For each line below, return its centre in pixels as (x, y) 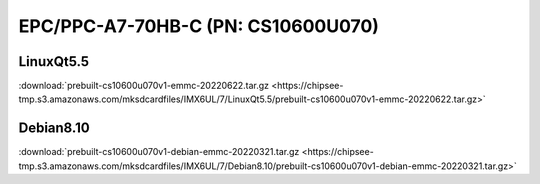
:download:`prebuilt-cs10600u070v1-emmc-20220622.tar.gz (144, 86)
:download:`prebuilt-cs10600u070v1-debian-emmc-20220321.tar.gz (159, 152)
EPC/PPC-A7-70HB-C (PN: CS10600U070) (199, 26)
